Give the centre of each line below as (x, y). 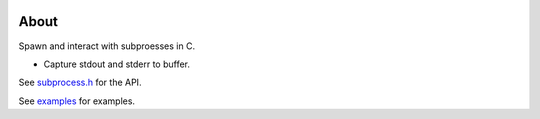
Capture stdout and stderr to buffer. (116, 64)
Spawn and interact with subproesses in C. (106, 46)
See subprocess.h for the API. (80, 82)
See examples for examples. (76, 101)
